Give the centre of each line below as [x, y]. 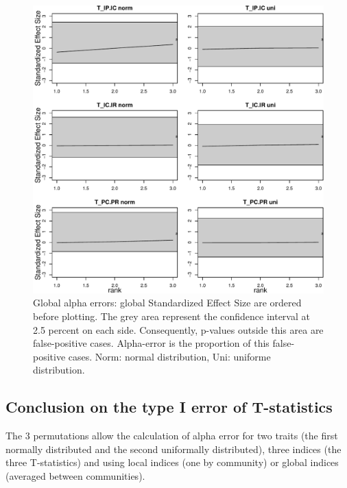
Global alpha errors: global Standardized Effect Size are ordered [167, 303]
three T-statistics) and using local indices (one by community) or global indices [172, 462]
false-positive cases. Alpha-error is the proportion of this [151, 343]
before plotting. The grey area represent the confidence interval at [171, 316]
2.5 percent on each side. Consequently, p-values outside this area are [178, 329]
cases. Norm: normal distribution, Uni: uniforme [169, 356]
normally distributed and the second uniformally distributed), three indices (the [173, 449]
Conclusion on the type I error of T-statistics [169, 407]
